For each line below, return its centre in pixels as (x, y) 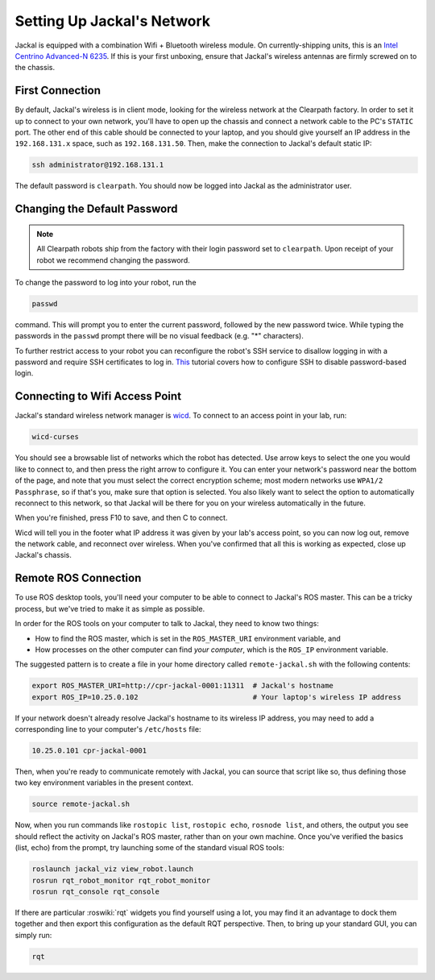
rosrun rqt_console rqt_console (96, 891)
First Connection (58, 91)
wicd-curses (56, 437)
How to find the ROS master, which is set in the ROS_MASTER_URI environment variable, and (188, 638)
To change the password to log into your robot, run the (106, 282)
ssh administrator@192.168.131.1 (98, 165)
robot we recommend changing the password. (114, 260)
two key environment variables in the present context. (104, 783)
